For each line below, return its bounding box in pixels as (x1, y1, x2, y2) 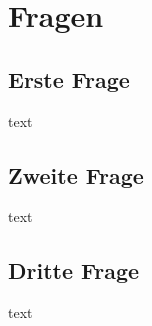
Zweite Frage (8, 159, 144, 190)
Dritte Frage (8, 255, 140, 286)
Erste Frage (8, 63, 130, 94)
